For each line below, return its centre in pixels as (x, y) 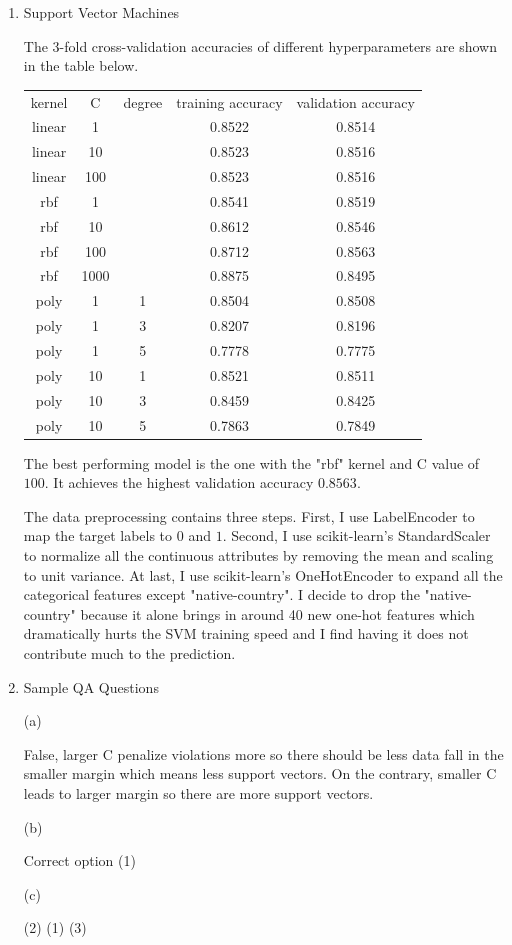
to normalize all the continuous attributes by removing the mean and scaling (258, 554)
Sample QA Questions (91, 686)
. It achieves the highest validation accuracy (179, 482)
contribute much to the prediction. (129, 652)
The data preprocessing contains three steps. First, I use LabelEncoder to (249, 515)
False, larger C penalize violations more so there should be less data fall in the (263, 753)
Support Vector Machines (101, 12)
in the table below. (81, 65)
